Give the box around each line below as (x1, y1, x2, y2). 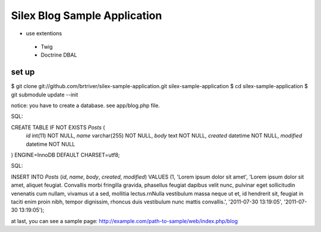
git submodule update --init (11, 91, 78, 98)
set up (11, 67, 35, 77)
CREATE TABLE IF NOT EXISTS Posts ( (11, 124, 105, 131)
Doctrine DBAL (40, 51, 77, 59)
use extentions (26, 30, 62, 37)
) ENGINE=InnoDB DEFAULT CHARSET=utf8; (11, 151, 120, 158)
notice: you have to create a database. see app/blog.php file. (11, 102, 160, 109)
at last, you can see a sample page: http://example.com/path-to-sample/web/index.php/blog (11, 217, 238, 224)
